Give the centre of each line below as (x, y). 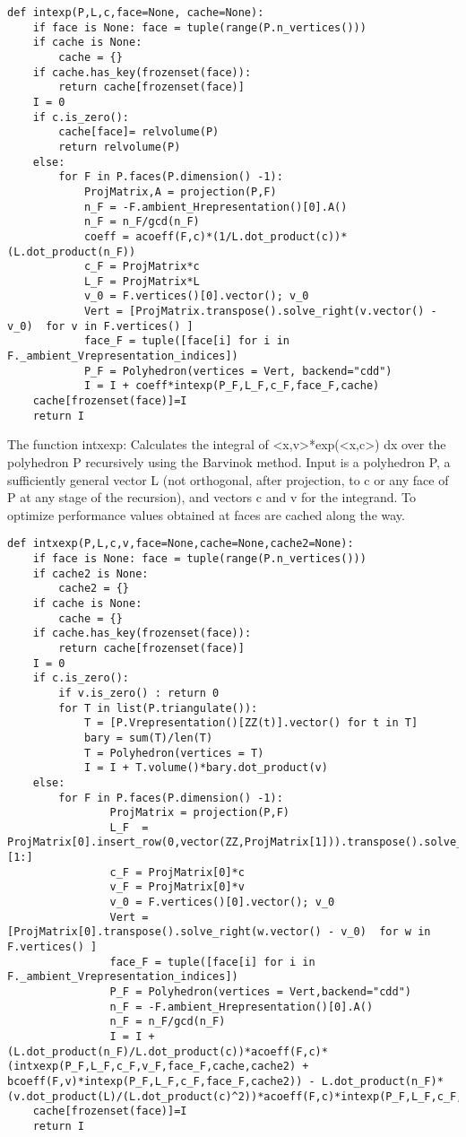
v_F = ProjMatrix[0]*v (177, 887)
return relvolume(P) (120, 147)
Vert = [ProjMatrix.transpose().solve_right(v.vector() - (260, 312)
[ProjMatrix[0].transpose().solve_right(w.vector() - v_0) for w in (219, 932)
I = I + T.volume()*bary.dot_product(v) (206, 768)
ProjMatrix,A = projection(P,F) (180, 191)
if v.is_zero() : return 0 (139, 693)
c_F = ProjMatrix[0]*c (177, 872)
